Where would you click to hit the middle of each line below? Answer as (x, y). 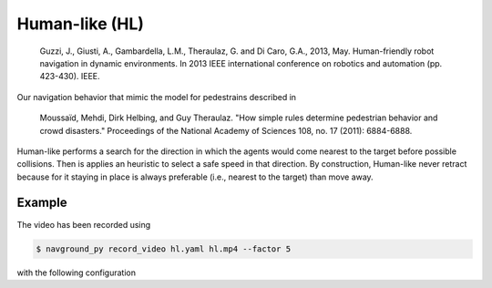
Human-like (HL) (81, 24)
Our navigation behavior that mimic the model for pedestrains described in (156, 97)
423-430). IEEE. (70, 77)
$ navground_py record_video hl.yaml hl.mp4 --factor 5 (164, 249)
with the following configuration (77, 273)
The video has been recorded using (84, 224)
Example (42, 203)
